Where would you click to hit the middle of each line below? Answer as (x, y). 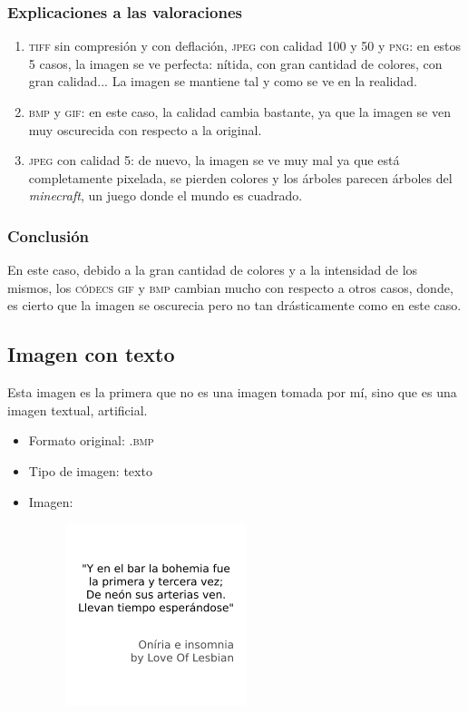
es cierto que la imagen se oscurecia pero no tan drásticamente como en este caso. (234, 305)
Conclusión (48, 235)
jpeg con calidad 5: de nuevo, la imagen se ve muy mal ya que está (214, 160)
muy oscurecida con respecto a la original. (145, 129)
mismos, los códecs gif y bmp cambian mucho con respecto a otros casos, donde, (230, 287)
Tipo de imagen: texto (90, 470)
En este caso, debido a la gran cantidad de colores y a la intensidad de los (213, 270)
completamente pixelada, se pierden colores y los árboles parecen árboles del (240, 177)
